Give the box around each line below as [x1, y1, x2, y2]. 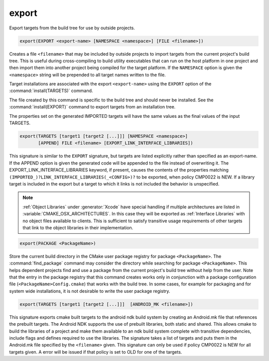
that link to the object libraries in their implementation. [22, 224, 134, 231]
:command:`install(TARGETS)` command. [9, 88, 93, 94]
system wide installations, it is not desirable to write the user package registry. [9, 288, 170, 294]
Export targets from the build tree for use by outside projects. [9, 25, 135, 31]
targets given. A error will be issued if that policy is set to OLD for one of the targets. [9, 349, 182, 355]
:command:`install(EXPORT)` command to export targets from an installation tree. [9, 104, 176, 110]
